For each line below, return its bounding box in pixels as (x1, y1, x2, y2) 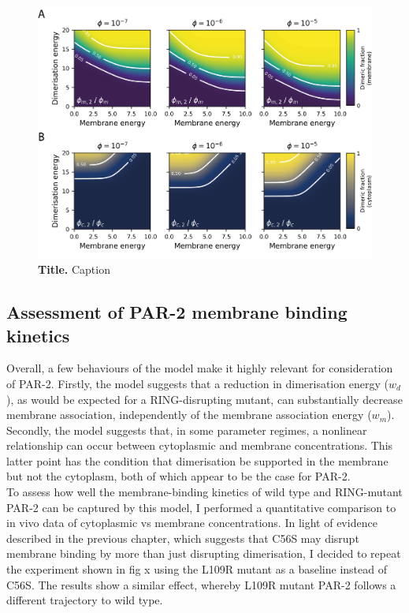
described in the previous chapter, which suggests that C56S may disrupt (6, 529, 359, 546)
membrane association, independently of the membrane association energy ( (6, 406, 372, 423)
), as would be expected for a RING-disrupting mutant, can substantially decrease (6, 391, 403, 407)
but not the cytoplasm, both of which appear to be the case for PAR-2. (6, 468, 351, 484)
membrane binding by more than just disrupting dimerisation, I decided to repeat (6, 545, 401, 562)
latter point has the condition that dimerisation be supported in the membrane (6, 452, 389, 469)
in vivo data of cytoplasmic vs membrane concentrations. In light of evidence (6, 514, 377, 531)
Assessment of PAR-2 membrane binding (6, 300, 348, 324)
